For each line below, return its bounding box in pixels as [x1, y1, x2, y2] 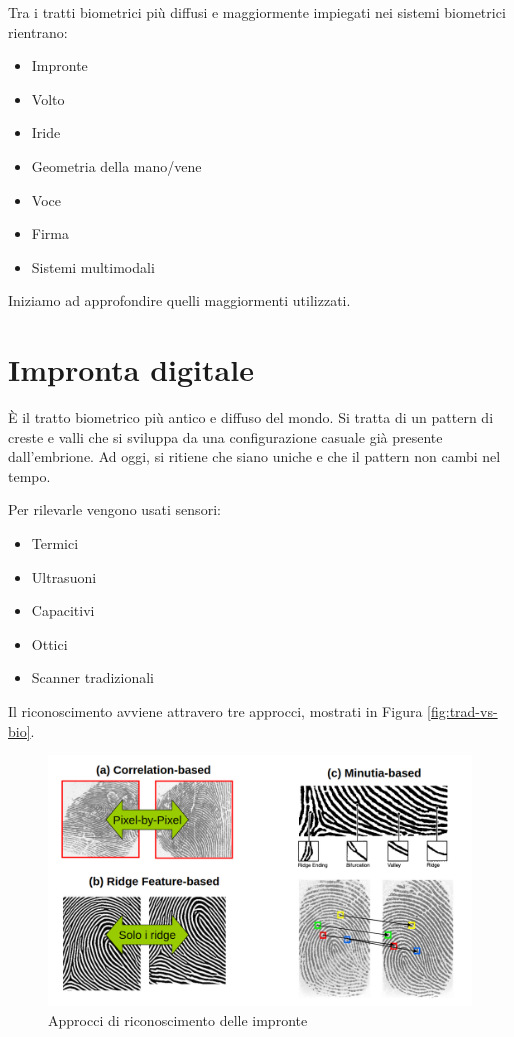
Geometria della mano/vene [31, 155, 202, 176]
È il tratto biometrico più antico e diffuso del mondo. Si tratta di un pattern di [8, 407, 494, 428]
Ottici [31, 633, 68, 654]
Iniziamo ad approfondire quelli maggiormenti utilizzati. [8, 290, 351, 311]
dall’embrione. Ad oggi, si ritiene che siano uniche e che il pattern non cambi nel [8, 446, 501, 467]
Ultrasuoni [31, 566, 97, 587]
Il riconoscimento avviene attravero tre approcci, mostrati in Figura [8, 701, 423, 721]
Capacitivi [31, 600, 95, 621]
